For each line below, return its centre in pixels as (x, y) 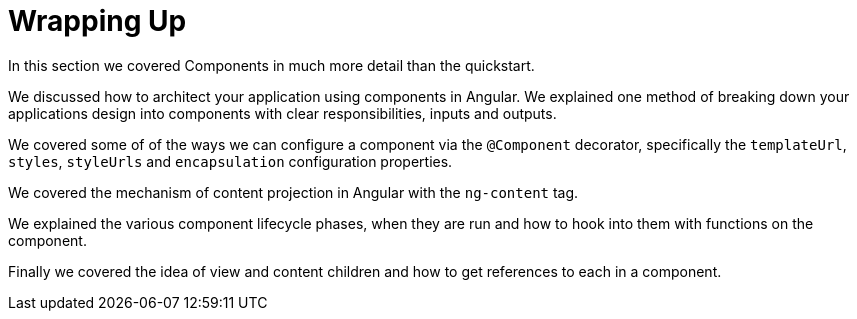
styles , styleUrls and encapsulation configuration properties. (230, 161)
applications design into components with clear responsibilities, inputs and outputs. (282, 113)
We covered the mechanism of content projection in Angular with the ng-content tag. (293, 192)
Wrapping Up (97, 21)
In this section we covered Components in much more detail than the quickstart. (271, 65)
